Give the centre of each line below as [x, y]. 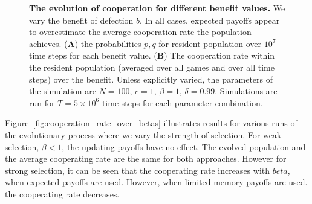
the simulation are [63, 91]
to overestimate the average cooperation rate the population [140, 32]
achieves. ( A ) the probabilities [85, 43]
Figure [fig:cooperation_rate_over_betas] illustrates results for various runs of [151, 123]
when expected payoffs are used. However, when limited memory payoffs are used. [156, 182]
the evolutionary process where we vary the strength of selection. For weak [143, 134]
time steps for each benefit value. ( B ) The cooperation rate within [152, 55]
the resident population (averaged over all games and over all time [152, 67]
